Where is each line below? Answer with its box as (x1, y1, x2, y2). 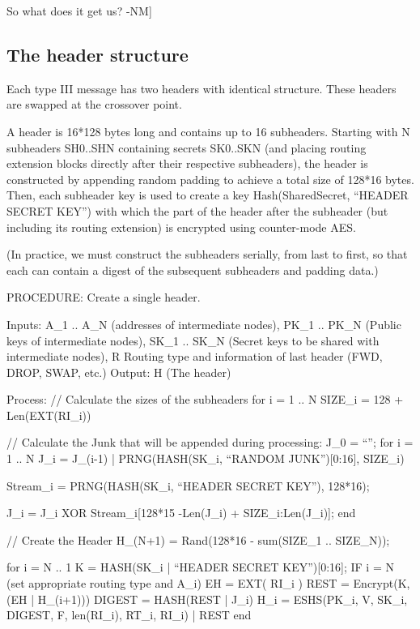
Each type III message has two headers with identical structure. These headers (6, 79, 397, 96)
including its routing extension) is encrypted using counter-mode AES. (6, 218, 356, 235)
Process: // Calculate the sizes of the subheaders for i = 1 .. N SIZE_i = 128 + (6, 391, 404, 408)
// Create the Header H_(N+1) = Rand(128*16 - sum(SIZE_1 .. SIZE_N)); (6, 531, 390, 548)
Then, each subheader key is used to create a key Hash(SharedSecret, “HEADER (6, 186, 409, 203)
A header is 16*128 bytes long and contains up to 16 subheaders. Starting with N (6, 122, 410, 139)
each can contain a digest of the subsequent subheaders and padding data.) (6, 261, 379, 278)
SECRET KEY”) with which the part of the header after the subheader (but (6, 202, 388, 219)
